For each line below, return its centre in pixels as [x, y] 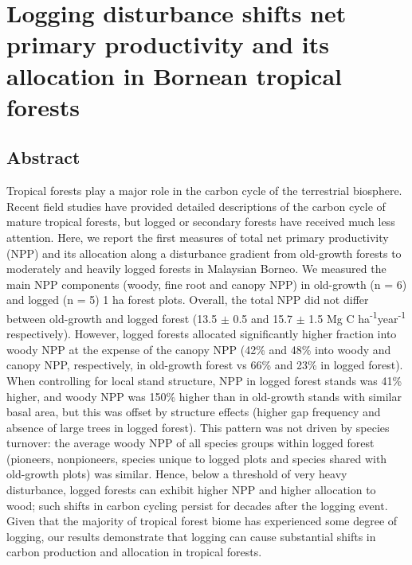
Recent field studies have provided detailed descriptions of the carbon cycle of [196, 206]
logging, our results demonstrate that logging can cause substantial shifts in [191, 536]
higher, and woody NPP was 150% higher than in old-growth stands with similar [204, 396]
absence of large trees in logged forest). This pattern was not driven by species [198, 427]
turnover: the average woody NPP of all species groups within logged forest [190, 443]
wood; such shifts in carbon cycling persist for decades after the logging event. [197, 505]
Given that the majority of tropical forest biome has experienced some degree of [202, 521]
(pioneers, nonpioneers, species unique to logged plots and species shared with [197, 458]
